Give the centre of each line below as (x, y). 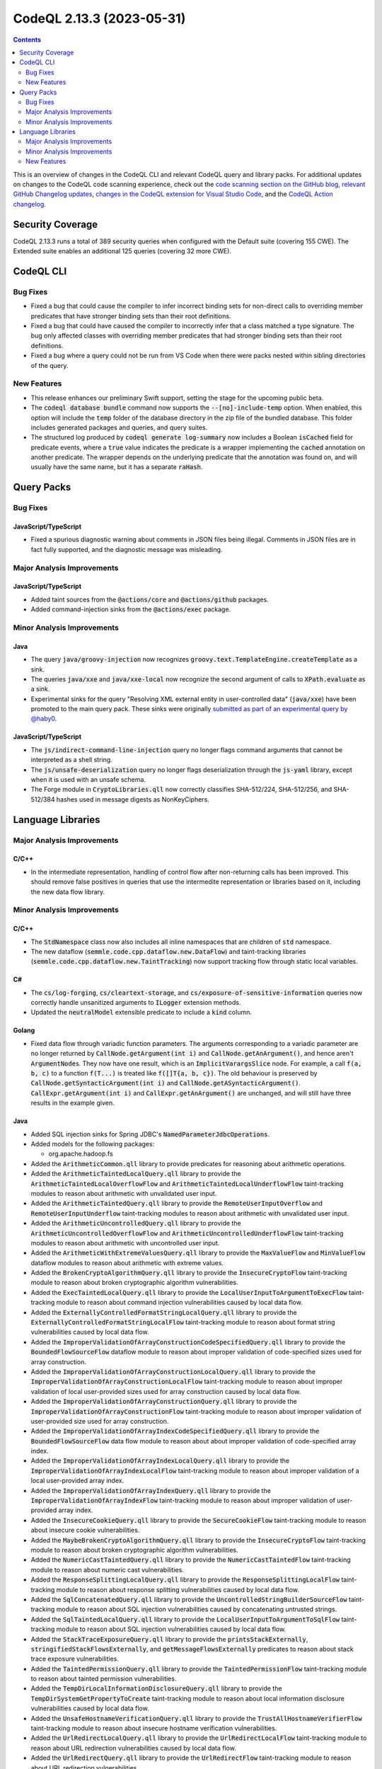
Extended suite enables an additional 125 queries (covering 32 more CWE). (122, 251)
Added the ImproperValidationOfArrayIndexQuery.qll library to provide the (151, 1490)
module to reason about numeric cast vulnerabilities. (107, 1569)
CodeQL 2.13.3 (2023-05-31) (99, 18)
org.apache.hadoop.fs (81, 1154)
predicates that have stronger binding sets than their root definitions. (131, 316)
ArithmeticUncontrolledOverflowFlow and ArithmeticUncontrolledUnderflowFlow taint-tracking (187, 1233)
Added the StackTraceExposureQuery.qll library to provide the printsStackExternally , (169, 1639)
